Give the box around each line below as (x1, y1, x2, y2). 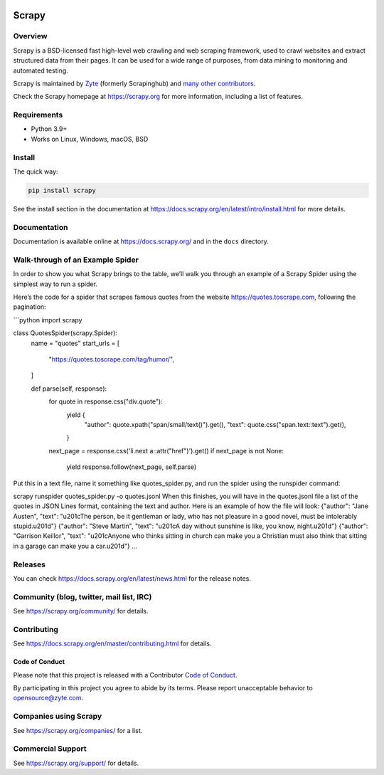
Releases (13, 559, 46, 569)
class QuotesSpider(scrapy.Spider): (13, 329, 117, 337)
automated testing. (13, 66, 69, 75)
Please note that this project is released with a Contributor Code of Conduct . (13, 670, 238, 679)
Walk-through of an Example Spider (13, 255, 139, 265)
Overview (13, 31, 48, 41)
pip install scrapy (28, 186, 96, 194)
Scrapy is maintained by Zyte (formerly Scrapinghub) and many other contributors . (13, 79, 256, 88)
